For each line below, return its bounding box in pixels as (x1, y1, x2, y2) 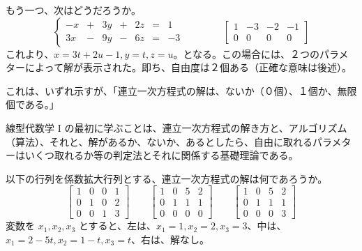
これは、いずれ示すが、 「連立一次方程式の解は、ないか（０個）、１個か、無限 (6, 83, 357, 98)
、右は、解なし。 (130, 232, 209, 247)
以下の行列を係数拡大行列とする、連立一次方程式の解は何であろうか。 (6, 171, 328, 185)
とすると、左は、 (78, 218, 156, 233)
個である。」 (6, 97, 59, 112)
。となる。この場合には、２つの (173, 46, 320, 61)
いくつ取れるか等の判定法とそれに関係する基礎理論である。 (24, 148, 299, 162)
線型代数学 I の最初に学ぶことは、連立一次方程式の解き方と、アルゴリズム (6, 120, 347, 135)
